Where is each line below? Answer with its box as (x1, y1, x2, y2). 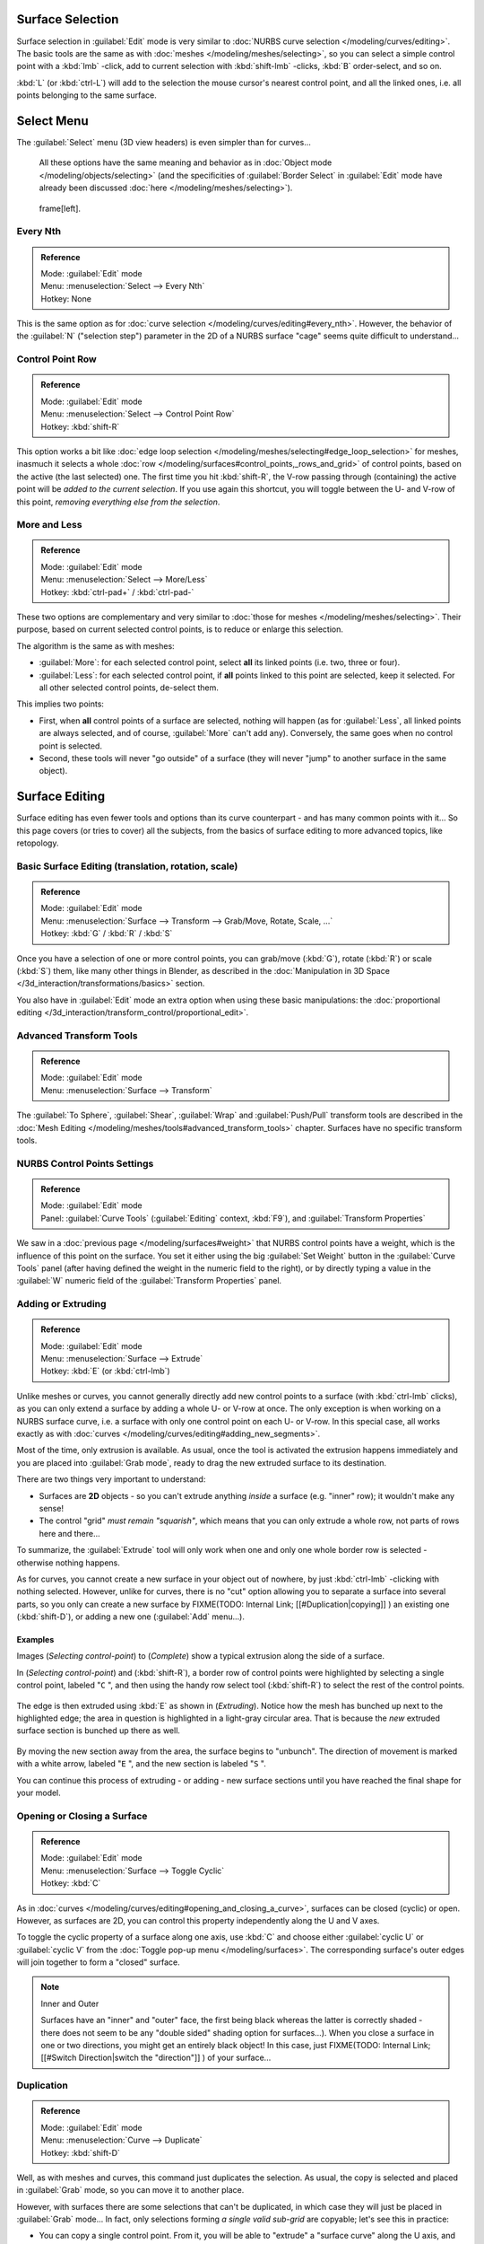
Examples (16, 1635, 55, 1645)
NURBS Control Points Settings (16, 1157, 154, 1170)
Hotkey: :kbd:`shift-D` (40, 2147, 121, 2158)
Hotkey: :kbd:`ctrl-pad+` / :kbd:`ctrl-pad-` (40, 586, 194, 597)
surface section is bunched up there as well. (16, 1725, 181, 1736)
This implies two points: (16, 698, 105, 709)
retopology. (16, 837, 59, 848)
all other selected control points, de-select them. (39, 682, 219, 693)
